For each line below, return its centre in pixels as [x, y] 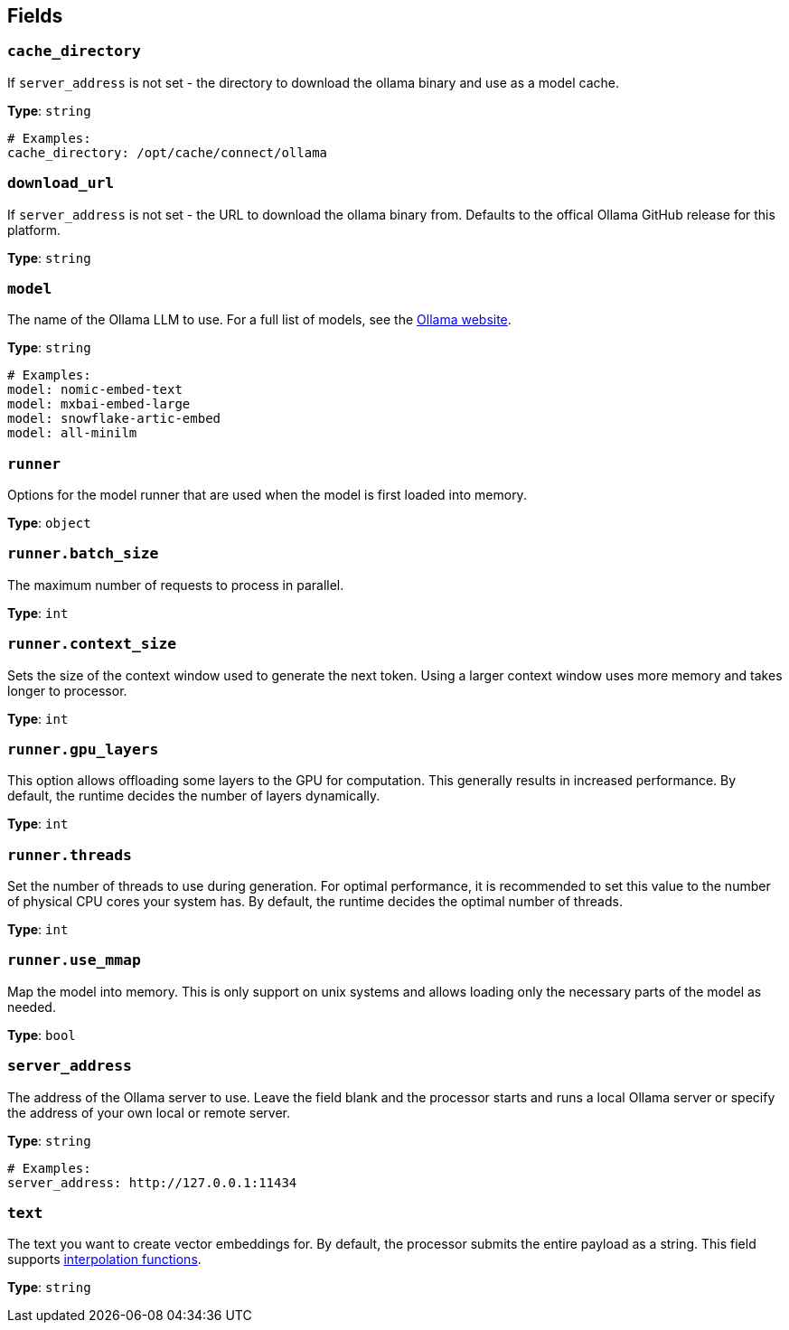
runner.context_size [92, 644]
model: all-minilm [72, 433]
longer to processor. [67, 690]
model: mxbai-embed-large [99, 404]
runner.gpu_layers [83, 749]
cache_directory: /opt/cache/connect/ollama [168, 152]
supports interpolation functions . [104, 1260]
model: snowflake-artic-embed [114, 419]
